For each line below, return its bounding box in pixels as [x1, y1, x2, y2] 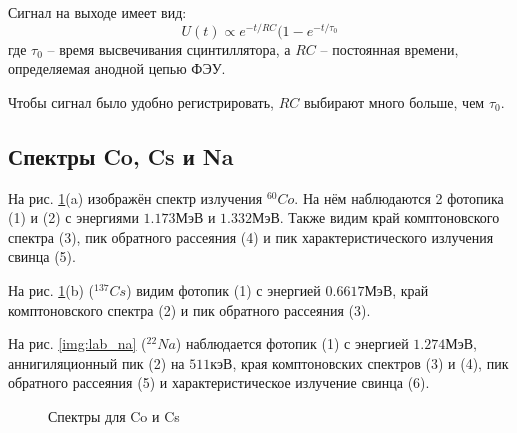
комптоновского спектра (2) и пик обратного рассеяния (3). [8, 299, 371, 320]
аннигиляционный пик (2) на [8, 352, 185, 373]
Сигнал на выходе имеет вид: [8, 2, 187, 22]
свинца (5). [8, 246, 76, 267]
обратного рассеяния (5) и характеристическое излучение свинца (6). [8, 372, 430, 393]
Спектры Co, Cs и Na [8, 140, 234, 171]
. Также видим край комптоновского [279, 207, 500, 228]
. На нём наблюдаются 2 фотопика [294, 187, 504, 208]
